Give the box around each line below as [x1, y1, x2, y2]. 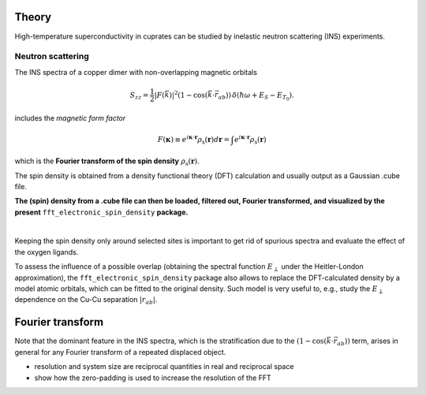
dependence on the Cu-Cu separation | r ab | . [14, 295, 158, 307]
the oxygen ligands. [14, 247, 79, 256]
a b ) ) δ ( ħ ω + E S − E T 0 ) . [218, 91, 295, 102]
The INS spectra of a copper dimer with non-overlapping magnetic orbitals [14, 67, 258, 76]
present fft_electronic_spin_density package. [14, 207, 189, 217]
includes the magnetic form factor [14, 113, 126, 122]
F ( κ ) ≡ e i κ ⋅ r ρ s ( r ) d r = [158, 132, 230, 146]
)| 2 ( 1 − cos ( [169, 89, 208, 99]
